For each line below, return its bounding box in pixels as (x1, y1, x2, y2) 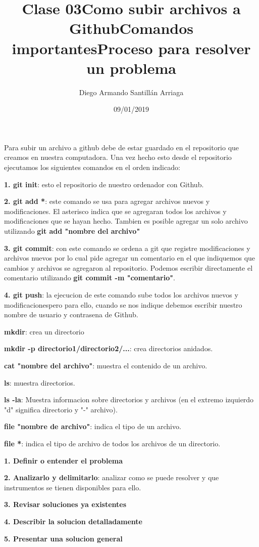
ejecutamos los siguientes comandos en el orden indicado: (4, 162, 180, 173)
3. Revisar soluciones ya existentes (4, 499, 127, 510)
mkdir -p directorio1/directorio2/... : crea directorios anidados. (4, 343, 213, 354)
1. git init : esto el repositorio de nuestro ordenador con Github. (4, 179, 204, 189)
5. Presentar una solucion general (4, 533, 123, 543)
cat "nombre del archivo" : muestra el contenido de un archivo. (4, 360, 208, 370)
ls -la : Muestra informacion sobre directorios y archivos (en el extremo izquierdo (4, 394, 254, 405)
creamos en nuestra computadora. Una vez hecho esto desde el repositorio (4, 152, 232, 162)
